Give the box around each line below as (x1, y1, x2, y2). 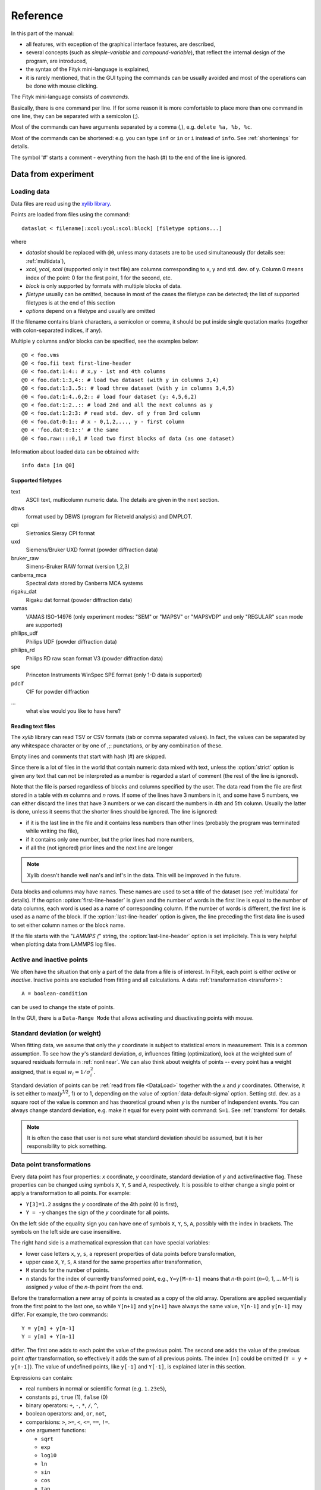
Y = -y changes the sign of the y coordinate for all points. (26, 1209, 169, 1216)
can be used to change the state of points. (11, 1003, 115, 1010)
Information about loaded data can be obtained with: (11, 448, 140, 455)
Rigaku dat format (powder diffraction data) (26, 596, 133, 603)
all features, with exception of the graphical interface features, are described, (26, 41, 216, 48)
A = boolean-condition (21, 990, 88, 997)
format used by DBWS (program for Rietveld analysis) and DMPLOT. (26, 513, 193, 520)
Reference (11, 9, 64, 22)
